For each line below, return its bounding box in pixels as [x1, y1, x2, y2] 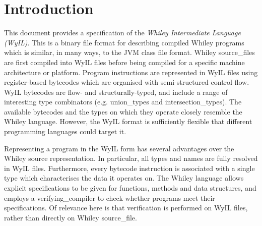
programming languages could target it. [4, 126, 126, 137]
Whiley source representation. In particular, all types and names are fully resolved [4, 153, 258, 163]
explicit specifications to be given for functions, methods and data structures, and [4, 183, 256, 193]
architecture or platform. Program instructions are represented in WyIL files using [4, 67, 258, 77]
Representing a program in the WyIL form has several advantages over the [4, 143, 234, 153]
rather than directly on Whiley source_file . [4, 212, 137, 222]
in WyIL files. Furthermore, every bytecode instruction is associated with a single [4, 162, 255, 173]
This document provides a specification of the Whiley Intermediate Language [4, 27, 241, 38]
